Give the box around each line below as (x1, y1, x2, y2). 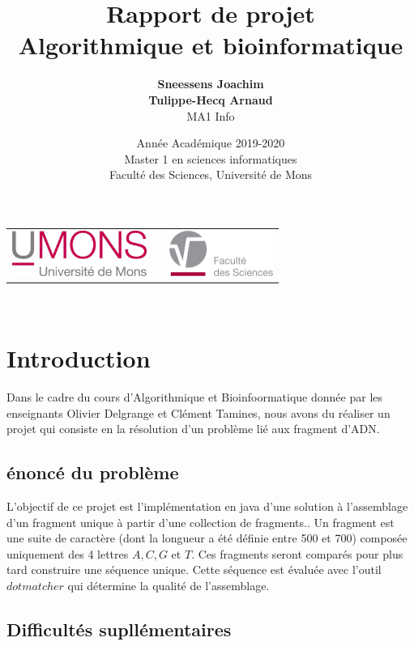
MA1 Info (186, 107, 235, 124)
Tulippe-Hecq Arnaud (148, 91, 273, 108)
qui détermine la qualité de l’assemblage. (67, 577, 270, 594)
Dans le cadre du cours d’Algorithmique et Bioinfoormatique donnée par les (6, 389, 383, 406)
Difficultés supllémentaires (6, 617, 232, 642)
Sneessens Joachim (157, 75, 264, 92)
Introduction (6, 342, 151, 375)
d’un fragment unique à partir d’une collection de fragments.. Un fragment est (6, 513, 395, 530)
